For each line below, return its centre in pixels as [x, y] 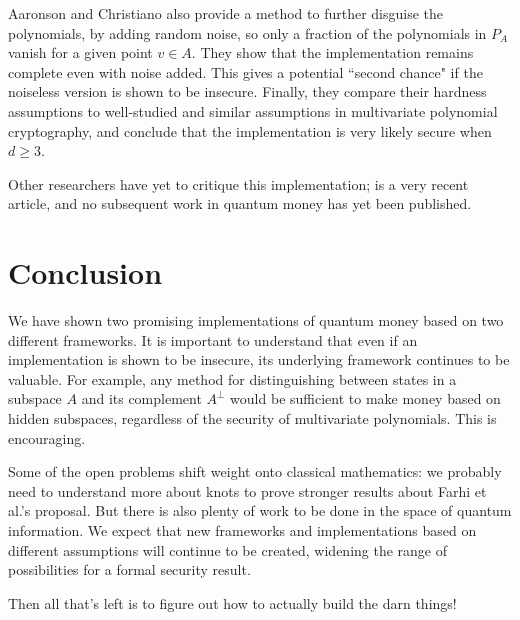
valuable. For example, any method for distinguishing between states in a [232, 378]
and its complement [141, 398]
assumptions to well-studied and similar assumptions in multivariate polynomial [253, 110]
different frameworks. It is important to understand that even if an [213, 339]
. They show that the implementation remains [332, 52]
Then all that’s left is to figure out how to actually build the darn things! [232, 602]
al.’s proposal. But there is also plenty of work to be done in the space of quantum [260, 510]
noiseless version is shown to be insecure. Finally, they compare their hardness [247, 91]
